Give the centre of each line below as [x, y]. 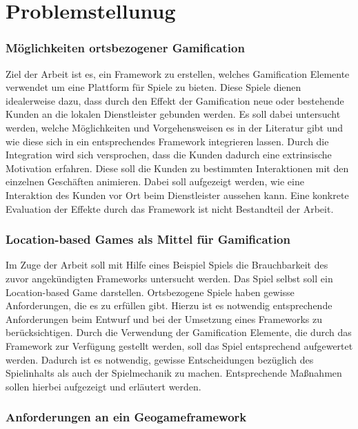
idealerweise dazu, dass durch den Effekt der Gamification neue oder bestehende [175, 100]
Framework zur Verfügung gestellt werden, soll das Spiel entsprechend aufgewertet [179, 345]
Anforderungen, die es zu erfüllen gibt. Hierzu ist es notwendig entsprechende [169, 305]
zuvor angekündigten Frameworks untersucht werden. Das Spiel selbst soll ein [169, 278]
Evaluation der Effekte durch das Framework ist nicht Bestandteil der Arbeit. [170, 208]
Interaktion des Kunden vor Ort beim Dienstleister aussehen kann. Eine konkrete [177, 195]
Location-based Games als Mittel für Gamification [148, 239]
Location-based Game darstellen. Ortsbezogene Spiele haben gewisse [150, 292]
